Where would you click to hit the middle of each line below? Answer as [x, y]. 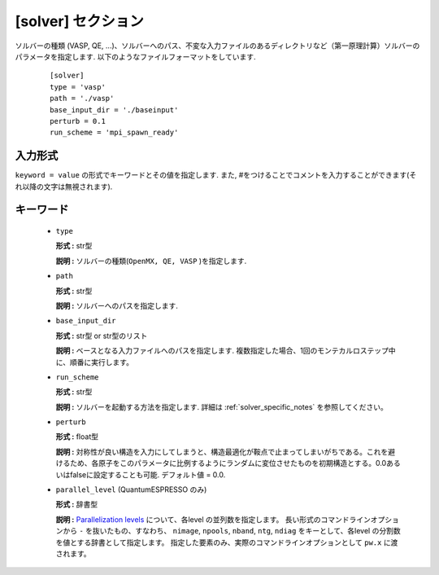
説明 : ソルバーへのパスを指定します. [117, 305]
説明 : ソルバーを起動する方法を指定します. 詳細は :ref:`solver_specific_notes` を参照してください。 [222, 406]
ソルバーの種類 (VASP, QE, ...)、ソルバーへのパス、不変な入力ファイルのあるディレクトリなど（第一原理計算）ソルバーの [217, 46]
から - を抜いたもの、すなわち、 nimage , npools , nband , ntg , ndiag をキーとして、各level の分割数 [232, 531]
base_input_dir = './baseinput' [114, 110]
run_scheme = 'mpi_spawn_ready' [114, 133]
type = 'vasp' [78, 87]
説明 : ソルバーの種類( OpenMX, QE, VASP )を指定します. [151, 261]
